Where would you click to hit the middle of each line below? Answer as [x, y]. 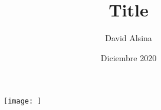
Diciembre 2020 [129, 57]
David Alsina [129, 38]
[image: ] [23, 101]
